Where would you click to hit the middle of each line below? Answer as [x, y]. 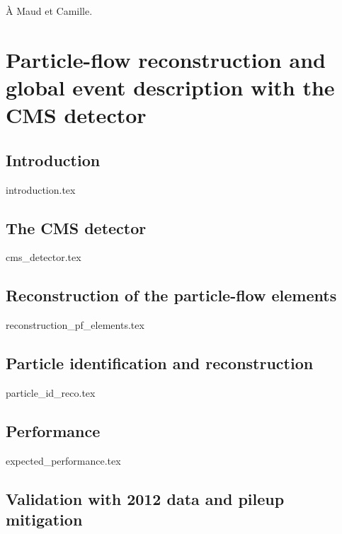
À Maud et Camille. [49, 11]
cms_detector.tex [44, 257]
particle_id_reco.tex [51, 392]
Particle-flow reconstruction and [166, 59]
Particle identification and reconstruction [160, 363]
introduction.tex [41, 189]
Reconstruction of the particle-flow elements [171, 295]
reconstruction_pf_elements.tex [75, 325]
